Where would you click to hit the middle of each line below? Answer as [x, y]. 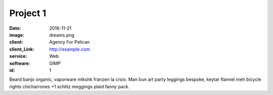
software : [20, 63]
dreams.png [62, 35]
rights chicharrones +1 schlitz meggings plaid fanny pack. [70, 86]
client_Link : [22, 49]
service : [18, 56]
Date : [15, 28]
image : [17, 35]
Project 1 [28, 13]
